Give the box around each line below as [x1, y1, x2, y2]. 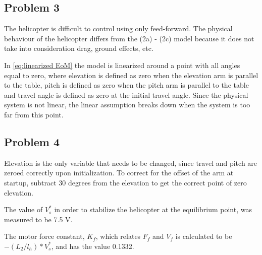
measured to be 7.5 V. [4, 214, 73, 224]
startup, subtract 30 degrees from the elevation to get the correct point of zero [4, 177, 247, 187]
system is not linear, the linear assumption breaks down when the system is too [4, 99, 250, 110]
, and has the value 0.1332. [51, 240, 134, 251]
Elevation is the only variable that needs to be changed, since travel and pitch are [4, 157, 257, 168]
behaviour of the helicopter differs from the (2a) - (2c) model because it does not [4, 33, 254, 43]
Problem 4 [4, 134, 60, 149]
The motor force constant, [4, 231, 85, 241]
